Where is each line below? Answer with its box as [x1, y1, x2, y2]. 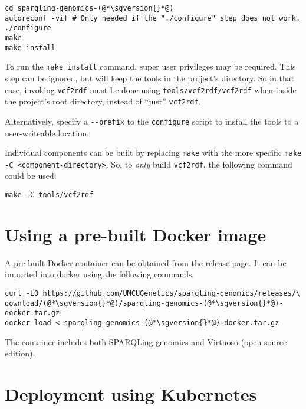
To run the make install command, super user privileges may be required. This [5, 60, 296, 73]
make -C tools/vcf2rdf [5, 191, 94, 199]
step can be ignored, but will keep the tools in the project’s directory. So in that [5, 71, 295, 84]
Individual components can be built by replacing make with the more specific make [5, 146, 302, 159]
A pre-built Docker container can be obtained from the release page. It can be [5, 256, 287, 269]
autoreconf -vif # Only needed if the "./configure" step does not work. [5, 14, 301, 22]
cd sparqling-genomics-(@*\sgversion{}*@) [5, 4, 174, 12]
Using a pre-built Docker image [5, 222, 266, 246]
